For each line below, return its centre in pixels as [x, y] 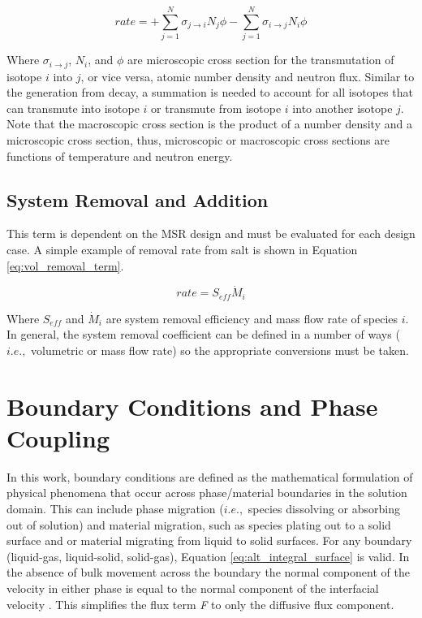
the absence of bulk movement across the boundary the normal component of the [208, 572]
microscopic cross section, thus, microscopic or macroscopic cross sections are [198, 139]
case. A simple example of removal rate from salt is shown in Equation [182, 249]
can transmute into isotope [73, 108]
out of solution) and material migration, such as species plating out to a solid [199, 524]
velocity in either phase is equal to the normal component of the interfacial [193, 588]
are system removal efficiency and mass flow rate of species [252, 318]
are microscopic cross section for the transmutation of [261, 60]
